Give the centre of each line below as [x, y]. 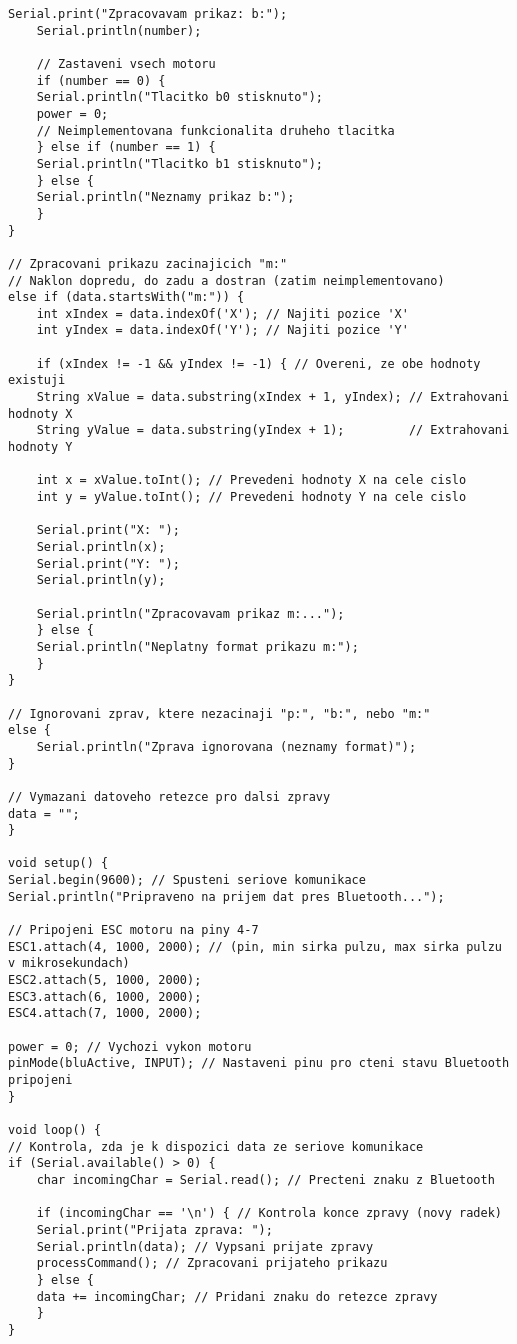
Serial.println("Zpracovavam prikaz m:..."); [190, 613]
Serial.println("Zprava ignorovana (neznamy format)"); [226, 746]
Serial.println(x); [101, 547]
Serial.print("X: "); [108, 530]
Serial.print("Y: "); [108, 563]
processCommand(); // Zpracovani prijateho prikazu [212, 1263]
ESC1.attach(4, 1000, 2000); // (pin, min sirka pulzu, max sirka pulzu [255, 946]
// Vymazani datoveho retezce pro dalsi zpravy [169, 796]
